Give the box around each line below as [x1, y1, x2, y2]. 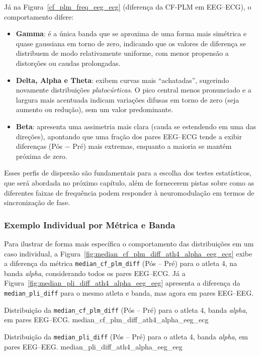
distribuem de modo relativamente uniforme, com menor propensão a [16, 48, 229, 58]
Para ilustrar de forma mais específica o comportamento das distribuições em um [4, 238, 254, 248]
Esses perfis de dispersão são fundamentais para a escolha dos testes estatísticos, [4, 167, 252, 178]
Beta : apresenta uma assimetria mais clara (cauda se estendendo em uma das [16, 121, 256, 131]
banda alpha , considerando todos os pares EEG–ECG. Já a [4, 268, 186, 278]
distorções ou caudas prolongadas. [16, 57, 121, 68]
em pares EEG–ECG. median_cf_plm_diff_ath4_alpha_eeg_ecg [4, 314, 209, 325]
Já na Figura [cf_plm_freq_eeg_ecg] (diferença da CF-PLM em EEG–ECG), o [4, 2, 251, 12]
